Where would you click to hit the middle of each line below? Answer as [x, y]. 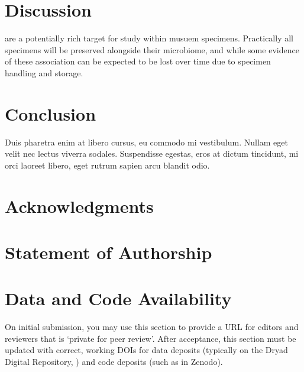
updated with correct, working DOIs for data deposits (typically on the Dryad [146, 350]
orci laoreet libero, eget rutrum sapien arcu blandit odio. [107, 165]
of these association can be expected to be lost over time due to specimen [138, 61]
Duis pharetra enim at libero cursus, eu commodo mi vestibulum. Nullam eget [146, 142]
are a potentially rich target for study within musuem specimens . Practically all [149, 38]
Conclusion [51, 113]
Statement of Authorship [109, 252]
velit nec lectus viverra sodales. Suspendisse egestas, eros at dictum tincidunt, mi [152, 153]
